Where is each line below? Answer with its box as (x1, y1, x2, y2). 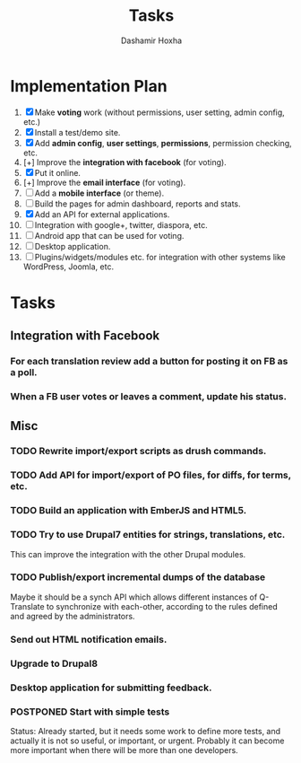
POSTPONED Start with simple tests (10, 706, 170, 718)
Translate (10, 601, 45, 611)
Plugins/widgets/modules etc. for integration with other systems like (34, 251, 286, 262)
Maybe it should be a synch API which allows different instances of (10, 592, 258, 602)
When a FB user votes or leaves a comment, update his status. (10, 390, 288, 403)
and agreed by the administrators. (10, 610, 135, 621)
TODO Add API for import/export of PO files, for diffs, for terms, (10, 469, 292, 481)
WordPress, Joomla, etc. (22, 261, 115, 272)
